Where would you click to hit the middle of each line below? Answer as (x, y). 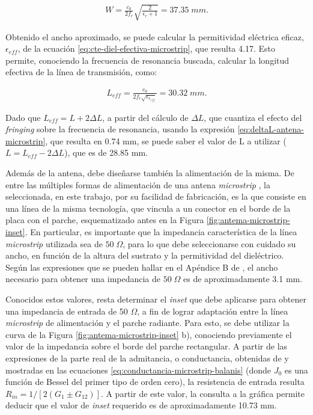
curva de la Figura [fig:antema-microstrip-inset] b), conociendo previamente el (149, 334)
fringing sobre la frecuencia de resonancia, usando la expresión (120, 129)
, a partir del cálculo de (145, 117)
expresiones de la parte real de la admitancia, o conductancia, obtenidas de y (147, 358)
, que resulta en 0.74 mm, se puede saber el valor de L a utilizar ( (166, 140)
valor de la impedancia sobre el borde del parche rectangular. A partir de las (147, 346)
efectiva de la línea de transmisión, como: (81, 72)
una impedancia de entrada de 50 (67, 311)
